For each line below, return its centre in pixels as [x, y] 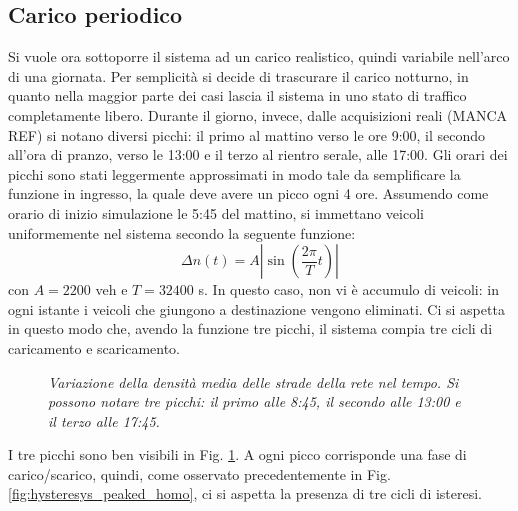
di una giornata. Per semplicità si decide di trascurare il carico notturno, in [238, 75]
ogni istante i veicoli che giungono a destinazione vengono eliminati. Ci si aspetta [256, 308]
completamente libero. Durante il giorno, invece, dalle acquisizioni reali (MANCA [257, 114]
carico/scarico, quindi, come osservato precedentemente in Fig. [199, 473]
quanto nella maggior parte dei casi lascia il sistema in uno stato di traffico [237, 95]
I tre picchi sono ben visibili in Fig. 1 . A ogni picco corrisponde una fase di [237, 454]
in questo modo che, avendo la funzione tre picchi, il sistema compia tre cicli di [250, 328]
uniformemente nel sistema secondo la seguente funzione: [182, 232]
